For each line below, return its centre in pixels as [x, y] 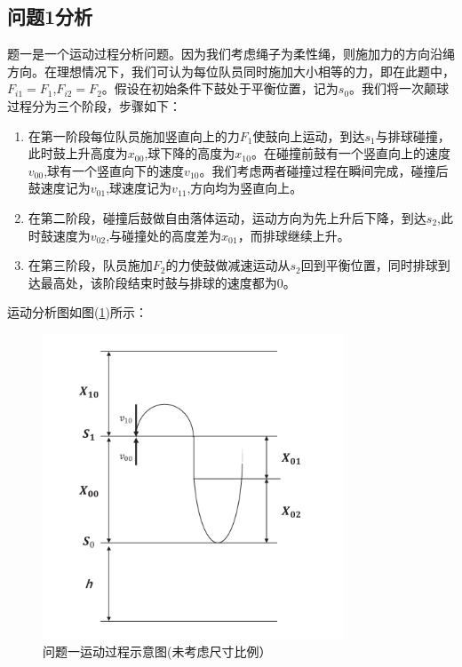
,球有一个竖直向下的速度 [114, 170]
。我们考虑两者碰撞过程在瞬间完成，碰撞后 [324, 170]
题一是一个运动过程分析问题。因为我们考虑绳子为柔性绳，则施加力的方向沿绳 [231, 54]
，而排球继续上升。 [294, 235]
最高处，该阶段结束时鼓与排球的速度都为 [159, 282]
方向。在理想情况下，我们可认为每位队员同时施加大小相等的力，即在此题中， [231, 71]
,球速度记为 [139, 188]
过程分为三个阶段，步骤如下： [94, 105]
